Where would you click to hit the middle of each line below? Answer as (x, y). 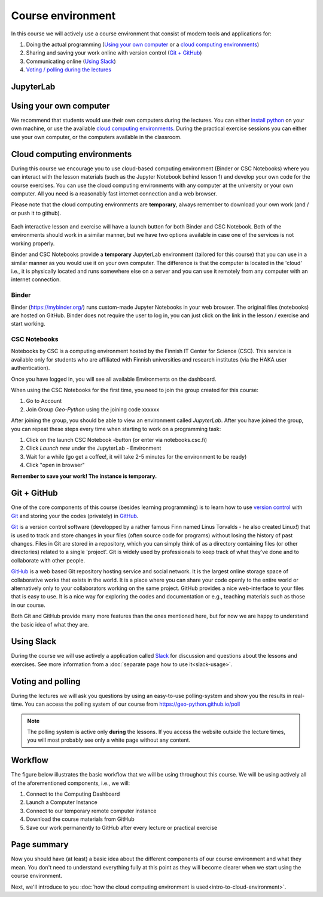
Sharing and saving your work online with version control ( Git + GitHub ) (114, 53)
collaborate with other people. (48, 560)
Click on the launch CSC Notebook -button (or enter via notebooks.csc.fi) (117, 440)
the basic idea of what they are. (50, 624)
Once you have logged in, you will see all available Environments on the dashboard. (114, 379)
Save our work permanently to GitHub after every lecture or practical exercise (122, 827)
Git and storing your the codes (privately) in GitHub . (75, 516)
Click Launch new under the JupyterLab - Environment (94, 448)
